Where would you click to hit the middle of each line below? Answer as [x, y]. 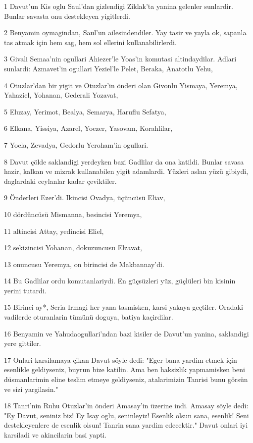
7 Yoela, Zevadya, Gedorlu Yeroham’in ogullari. [76, 144]
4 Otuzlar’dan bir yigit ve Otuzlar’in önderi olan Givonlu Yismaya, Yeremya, [121, 85]
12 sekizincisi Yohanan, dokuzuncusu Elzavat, [73, 248]
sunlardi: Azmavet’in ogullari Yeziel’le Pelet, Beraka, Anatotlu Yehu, [108, 68]
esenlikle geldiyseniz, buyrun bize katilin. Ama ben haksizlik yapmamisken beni [125, 369]
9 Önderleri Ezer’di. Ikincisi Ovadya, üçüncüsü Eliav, [85, 197]
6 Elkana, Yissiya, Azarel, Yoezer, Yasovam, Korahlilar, [88, 128]
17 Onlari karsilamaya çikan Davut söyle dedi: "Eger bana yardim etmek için [121, 360]
